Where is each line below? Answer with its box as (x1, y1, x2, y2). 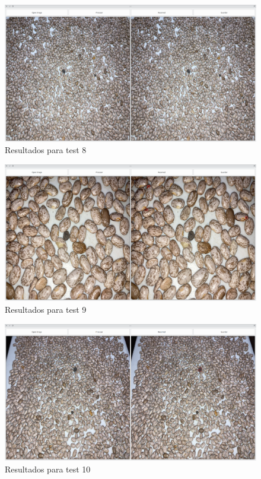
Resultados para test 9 (5, 303, 87, 316)
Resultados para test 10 (5, 463, 91, 475)
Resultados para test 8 (5, 144, 87, 156)
